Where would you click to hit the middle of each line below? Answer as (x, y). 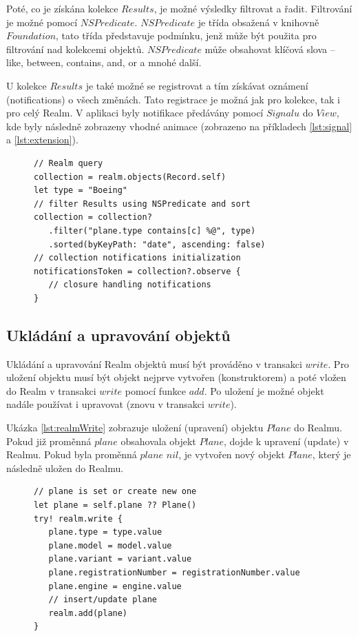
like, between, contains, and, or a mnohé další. (104, 62)
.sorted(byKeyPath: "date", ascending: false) (157, 244)
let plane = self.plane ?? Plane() (115, 505)
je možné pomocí (42, 22)
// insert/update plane (103, 600)
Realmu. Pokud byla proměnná (72, 454)
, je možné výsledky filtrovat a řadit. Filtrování (253, 8)
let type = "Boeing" (81, 191)
